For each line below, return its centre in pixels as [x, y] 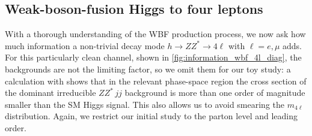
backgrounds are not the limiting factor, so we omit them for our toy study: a [148, 69]
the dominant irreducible [50, 93]
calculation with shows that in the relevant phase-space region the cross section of [156, 81]
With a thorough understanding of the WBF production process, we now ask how [155, 34]
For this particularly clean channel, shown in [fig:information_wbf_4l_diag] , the [153, 57]
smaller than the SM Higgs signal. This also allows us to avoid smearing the [145, 104]
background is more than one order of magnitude [215, 93]
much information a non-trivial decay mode [85, 45]
